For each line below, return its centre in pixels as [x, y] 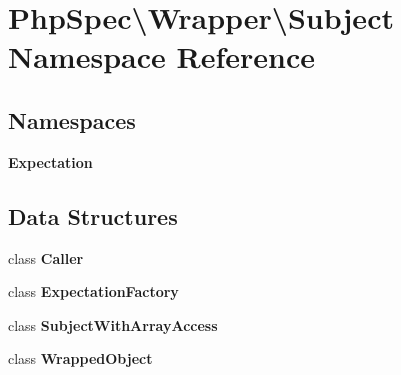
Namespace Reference [161, 56]
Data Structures [93, 215]
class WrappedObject [80, 358]
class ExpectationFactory [93, 291]
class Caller [46, 257]
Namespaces [72, 119]
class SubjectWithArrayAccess [113, 324]
